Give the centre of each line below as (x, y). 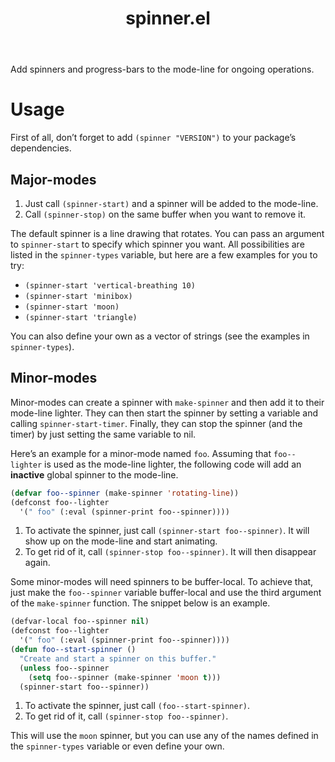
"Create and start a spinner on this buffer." (118, 658)
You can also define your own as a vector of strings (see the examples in (160, 336)
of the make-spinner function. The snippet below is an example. (140, 603)
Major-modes (53, 179)
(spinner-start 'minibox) (78, 296)
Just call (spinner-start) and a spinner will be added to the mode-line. (171, 203)
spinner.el (168, 18)
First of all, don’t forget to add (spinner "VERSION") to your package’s (153, 138)
